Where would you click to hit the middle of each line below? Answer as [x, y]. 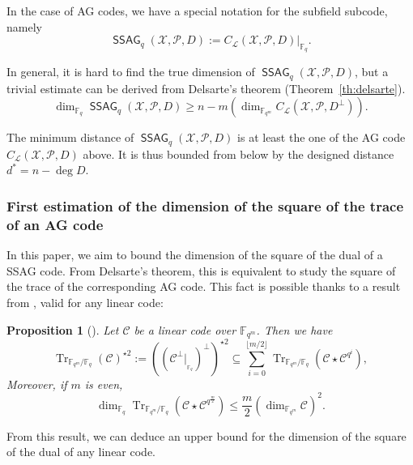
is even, [104, 384]
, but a [371, 72]
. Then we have [294, 329]
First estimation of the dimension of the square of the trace [205, 206]
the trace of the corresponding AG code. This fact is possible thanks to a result [204, 286]
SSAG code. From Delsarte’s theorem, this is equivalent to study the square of [201, 270]
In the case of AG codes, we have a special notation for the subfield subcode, [197, 11]
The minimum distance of [70, 137]
